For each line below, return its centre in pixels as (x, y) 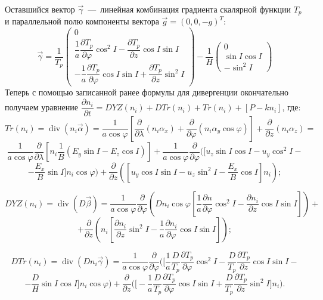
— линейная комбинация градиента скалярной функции (189, 9)
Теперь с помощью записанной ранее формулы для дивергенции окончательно (147, 92)
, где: (291, 107)
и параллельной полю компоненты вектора (82, 21)
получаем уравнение (42, 107)
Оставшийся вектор (40, 9)
